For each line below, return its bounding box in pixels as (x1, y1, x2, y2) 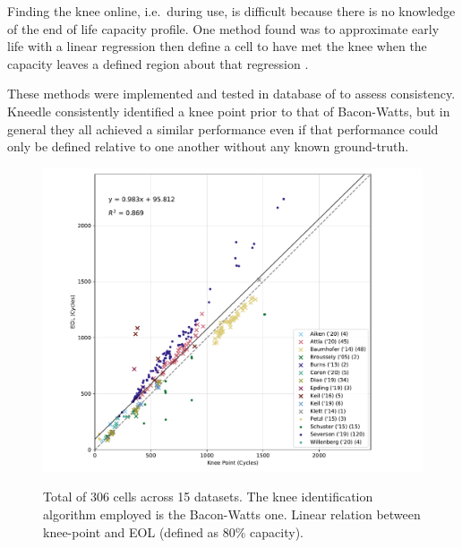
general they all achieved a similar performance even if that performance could (7, 119, 439, 138)
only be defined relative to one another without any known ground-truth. (7, 137, 409, 156)
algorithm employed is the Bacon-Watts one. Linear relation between (43, 505, 421, 524)
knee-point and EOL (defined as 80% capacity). (43, 522, 304, 541)
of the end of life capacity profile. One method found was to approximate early (7, 19, 440, 38)
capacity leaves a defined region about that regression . (7, 54, 309, 73)
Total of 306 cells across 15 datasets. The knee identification (43, 487, 373, 506)
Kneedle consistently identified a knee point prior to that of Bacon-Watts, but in (7, 101, 450, 120)
